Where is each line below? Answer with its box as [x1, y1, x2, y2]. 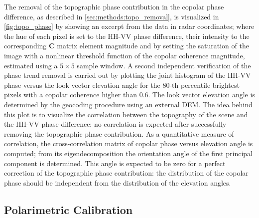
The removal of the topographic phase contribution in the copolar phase [4, 1, 224, 11]
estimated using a [4, 60, 58, 70]
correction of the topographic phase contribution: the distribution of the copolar [4, 168, 249, 178]
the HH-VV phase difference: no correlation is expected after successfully [4, 119, 227, 129]
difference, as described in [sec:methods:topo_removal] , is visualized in [4, 11, 219, 21]
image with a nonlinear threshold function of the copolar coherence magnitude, [4, 50, 245, 60]
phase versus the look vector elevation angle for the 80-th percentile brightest [4, 79, 240, 90]
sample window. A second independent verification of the [77, 60, 251, 70]
